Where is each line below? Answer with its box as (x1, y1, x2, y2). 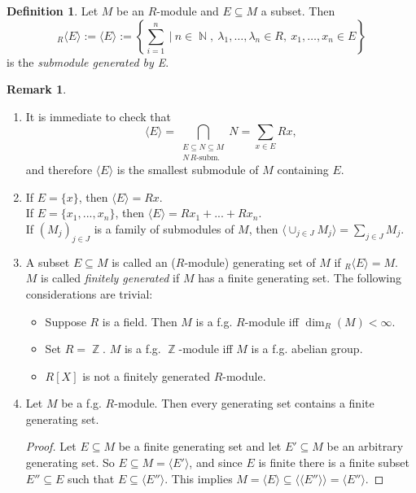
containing (277, 161, 329, 178)
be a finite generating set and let (118, 438, 282, 455)
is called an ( (112, 253, 176, 270)
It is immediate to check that (25, 107, 171, 124)
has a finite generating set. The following (198, 269, 402, 286)
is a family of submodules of (94, 220, 234, 237)
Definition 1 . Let (7, 2, 99, 19)
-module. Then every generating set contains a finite (114, 395, 374, 412)
